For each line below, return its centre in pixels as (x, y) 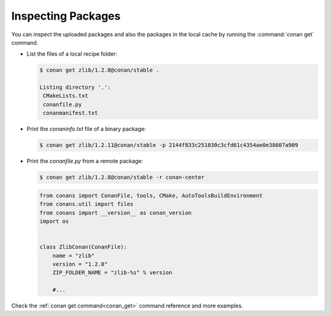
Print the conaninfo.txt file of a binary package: (86, 129)
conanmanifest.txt (70, 113)
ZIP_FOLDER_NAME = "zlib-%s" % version (112, 273)
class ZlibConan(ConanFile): (83, 247)
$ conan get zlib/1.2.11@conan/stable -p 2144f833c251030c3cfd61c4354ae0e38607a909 (169, 145)
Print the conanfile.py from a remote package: (85, 161)
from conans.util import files (87, 204)
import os (54, 221)
